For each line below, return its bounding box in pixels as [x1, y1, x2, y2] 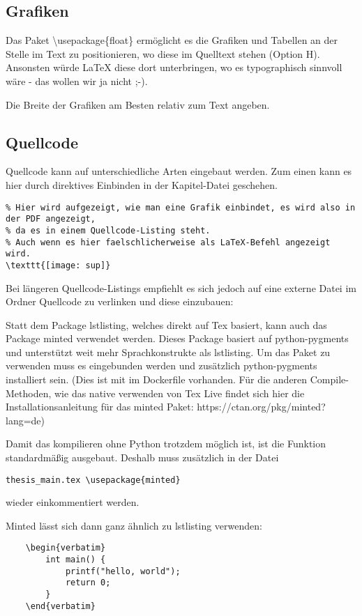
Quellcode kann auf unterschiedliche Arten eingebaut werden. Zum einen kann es [6, 164, 352, 178]
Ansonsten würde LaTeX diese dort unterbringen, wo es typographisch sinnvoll [6, 60, 342, 75]
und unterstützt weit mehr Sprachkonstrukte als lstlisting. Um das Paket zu [6, 344, 331, 359]
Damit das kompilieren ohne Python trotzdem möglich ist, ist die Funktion [6, 436, 326, 451]
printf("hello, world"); [65, 566, 181, 576]
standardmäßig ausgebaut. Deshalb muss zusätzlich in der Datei [6, 450, 279, 465]
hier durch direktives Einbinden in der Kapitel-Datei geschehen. [6, 177, 278, 192]
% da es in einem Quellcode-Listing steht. [6, 225, 211, 236]
